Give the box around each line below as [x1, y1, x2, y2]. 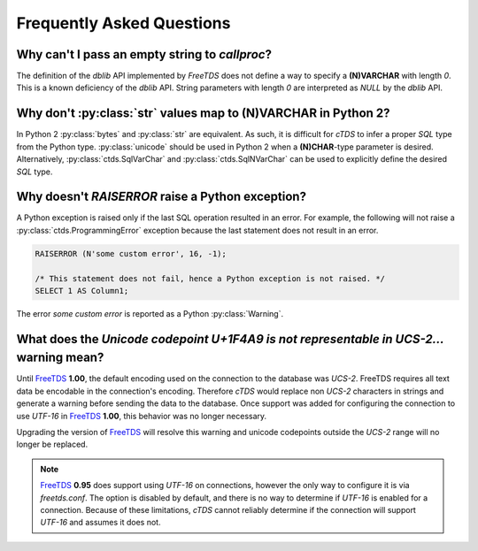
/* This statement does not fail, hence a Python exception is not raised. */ [35, 273, 385, 283]
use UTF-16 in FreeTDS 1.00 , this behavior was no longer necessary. [16, 410, 267, 421]
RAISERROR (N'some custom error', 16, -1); [35, 249, 227, 258]
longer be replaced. [16, 439, 89, 450]
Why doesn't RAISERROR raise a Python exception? [16, 189, 307, 204]
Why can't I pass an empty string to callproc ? [16, 47, 272, 62]
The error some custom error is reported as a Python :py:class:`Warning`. [16, 308, 283, 318]
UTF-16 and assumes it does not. [40, 517, 161, 528]
